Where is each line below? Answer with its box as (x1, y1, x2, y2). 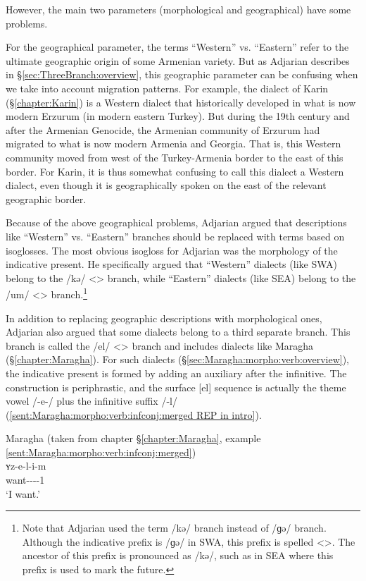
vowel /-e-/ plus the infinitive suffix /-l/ (6, 393, 177, 408)
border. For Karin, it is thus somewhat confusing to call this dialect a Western (6, 164, 344, 178)
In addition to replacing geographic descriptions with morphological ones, (6, 310, 322, 325)
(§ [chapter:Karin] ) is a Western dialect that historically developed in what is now (6, 94, 356, 109)
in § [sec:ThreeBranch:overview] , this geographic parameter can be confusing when (6, 67, 358, 82)
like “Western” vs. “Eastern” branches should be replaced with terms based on (6, 228, 345, 243)
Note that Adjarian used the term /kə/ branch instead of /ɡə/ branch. (22, 520, 327, 535)
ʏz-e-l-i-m (6, 458, 46, 473)
